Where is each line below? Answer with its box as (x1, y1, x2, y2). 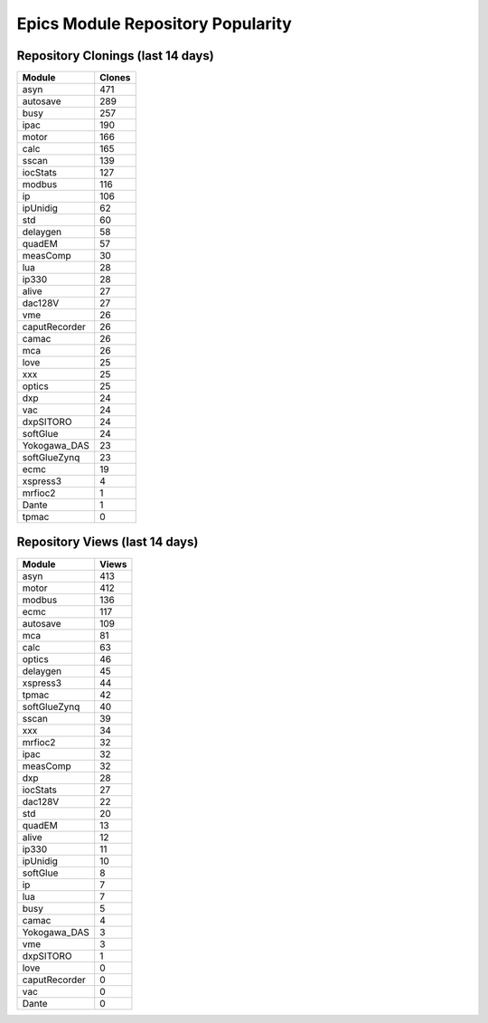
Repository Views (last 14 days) (16, 535, 199, 550)
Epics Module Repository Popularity (16, 14, 293, 33)
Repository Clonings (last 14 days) (16, 48, 214, 63)
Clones (99, 71, 131, 84)
